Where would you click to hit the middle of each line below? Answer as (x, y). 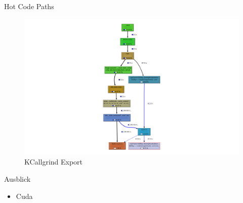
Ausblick (17, 178)
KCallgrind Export (54, 162)
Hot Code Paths (29, 6)
